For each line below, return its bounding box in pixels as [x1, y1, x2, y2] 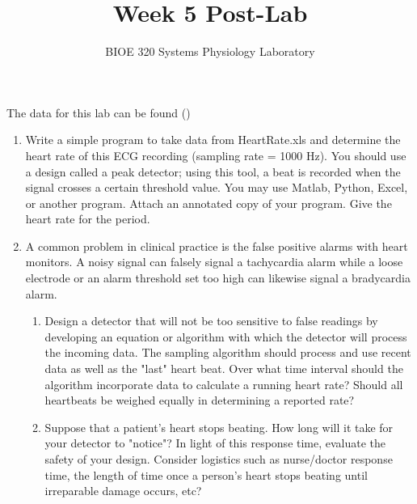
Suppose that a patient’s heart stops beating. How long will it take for [44, 418, 394, 435]
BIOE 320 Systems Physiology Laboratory [105, 43, 315, 60]
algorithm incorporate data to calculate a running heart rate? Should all [44, 375, 403, 392]
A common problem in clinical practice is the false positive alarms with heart [25, 237, 408, 254]
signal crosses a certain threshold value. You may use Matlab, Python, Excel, [25, 179, 408, 196]
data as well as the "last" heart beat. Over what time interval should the [44, 360, 403, 377]
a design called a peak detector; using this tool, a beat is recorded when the [25, 163, 401, 180]
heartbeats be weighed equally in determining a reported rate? [44, 392, 355, 409]
